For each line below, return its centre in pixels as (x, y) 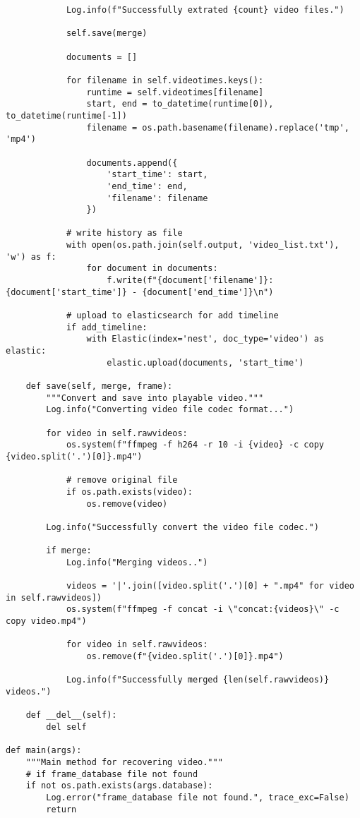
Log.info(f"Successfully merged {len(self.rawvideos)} (198, 680)
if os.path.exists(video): (129, 492)
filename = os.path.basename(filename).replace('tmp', (218, 127)
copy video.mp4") (46, 621)
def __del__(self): (71, 715)
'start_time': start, (157, 175)
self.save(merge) (107, 34)
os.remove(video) (127, 504)
